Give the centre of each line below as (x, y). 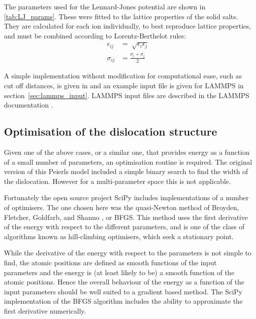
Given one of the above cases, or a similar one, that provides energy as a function (127, 152)
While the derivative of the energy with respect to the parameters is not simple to (128, 253)
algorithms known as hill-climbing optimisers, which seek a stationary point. (119, 236)
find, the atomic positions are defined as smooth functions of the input (111, 262)
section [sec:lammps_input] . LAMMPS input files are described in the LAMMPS (127, 95)
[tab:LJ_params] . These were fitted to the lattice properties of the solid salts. (121, 16)
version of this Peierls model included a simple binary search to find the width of (126, 171)
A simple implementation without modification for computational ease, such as (123, 76)
